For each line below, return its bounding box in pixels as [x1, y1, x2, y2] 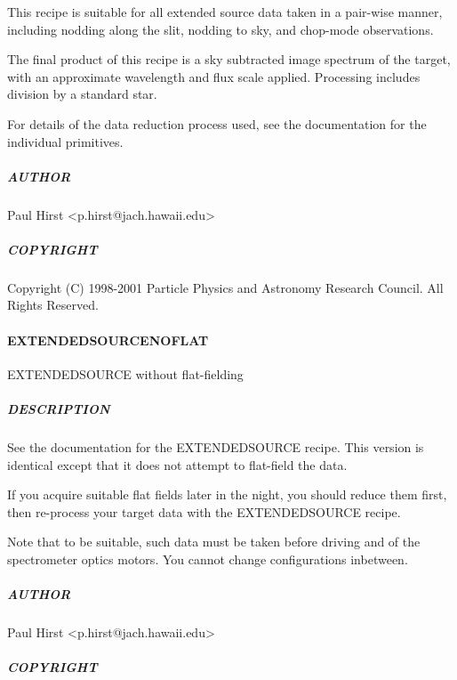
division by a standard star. [7, 85, 157, 103]
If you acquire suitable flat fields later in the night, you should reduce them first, [7, 485, 447, 504]
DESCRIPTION [7, 400, 110, 418]
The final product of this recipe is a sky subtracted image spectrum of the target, [7, 50, 451, 69]
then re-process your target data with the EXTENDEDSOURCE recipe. [7, 502, 401, 521]
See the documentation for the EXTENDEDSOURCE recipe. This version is [7, 438, 424, 457]
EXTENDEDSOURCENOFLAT [7, 330, 209, 349]
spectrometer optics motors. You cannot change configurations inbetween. [7, 549, 408, 568]
